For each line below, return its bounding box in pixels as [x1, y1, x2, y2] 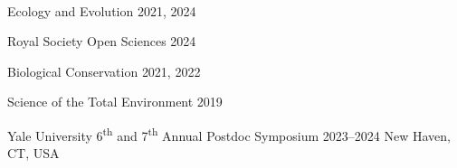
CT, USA [7, 144, 60, 163]
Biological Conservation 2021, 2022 [7, 61, 201, 80]
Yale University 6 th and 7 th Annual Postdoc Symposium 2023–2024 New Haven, [7, 123, 451, 145]
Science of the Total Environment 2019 [7, 92, 223, 111]
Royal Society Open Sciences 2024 [7, 32, 196, 51]
